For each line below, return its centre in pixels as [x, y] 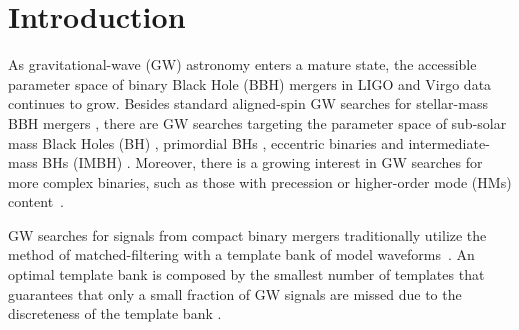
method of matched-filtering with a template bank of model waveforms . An [241, 254]
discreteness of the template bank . [115, 313]
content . [36, 201]
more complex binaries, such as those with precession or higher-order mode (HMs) [260, 181]
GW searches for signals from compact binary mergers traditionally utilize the [247, 234]
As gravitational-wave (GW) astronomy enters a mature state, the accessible [242, 64]
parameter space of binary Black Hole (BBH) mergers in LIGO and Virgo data [250, 83]
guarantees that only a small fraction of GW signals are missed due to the [235, 293]
